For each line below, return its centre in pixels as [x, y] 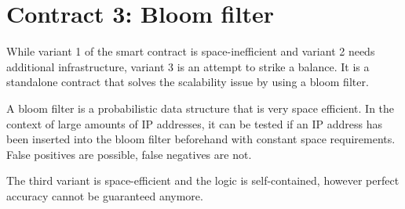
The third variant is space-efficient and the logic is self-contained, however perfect [203, 180]
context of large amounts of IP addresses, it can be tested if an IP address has [195, 123]
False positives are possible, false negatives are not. [129, 154]
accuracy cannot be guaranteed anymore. [105, 195]
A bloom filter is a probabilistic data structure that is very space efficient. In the [201, 108]
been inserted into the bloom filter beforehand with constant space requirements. [201, 139]
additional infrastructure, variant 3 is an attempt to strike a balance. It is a [188, 66]
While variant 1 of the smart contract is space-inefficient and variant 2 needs [191, 51]
